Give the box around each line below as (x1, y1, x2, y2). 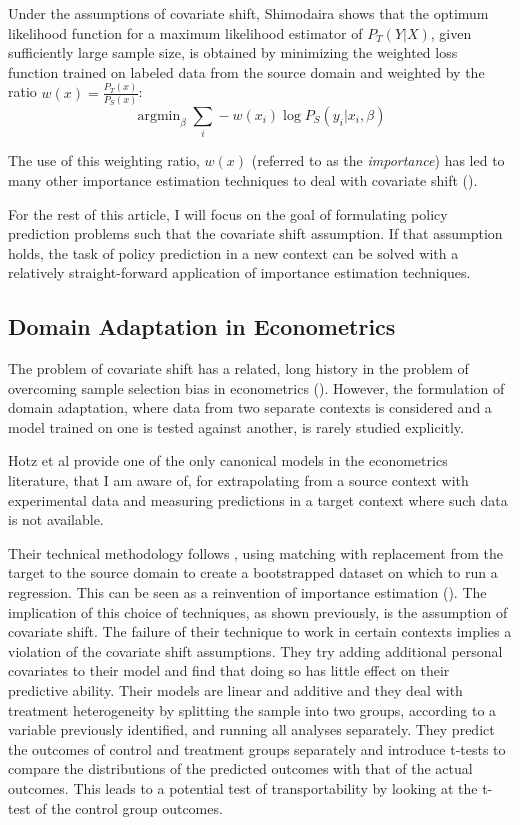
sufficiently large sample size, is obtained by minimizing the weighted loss (8, 42, 458, 63)
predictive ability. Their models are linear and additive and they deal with (8, 680, 463, 700)
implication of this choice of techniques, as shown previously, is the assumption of (8, 601, 508, 622)
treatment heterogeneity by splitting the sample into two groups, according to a (8, 699, 497, 720)
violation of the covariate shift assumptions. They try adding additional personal (8, 640, 503, 661)
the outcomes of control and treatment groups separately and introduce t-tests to (8, 738, 506, 759)
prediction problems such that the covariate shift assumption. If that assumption (8, 223, 503, 244)
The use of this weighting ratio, (8, 150, 200, 171)
